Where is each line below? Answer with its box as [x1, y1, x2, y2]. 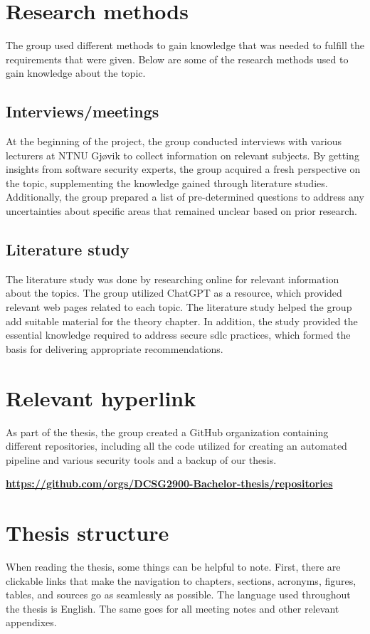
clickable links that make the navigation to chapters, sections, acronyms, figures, [6, 573, 356, 588]
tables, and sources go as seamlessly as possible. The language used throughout [6, 587, 351, 602]
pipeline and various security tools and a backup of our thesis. [6, 452, 277, 467]
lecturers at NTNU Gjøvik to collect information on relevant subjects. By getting [6, 147, 359, 162]
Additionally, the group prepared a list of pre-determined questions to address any [6, 189, 364, 204]
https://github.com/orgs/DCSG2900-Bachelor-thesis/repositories [6, 476, 333, 491]
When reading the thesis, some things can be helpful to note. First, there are [6, 559, 341, 574]
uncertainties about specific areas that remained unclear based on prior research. [6, 204, 357, 218]
